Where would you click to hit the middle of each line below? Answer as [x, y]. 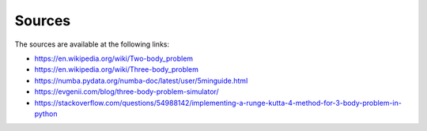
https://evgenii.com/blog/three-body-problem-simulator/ [127, 92]
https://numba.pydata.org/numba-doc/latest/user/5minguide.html [141, 80]
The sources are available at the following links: [92, 44]
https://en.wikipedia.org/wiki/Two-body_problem [114, 58]
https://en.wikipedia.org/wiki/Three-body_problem [117, 69]
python [46, 114]
